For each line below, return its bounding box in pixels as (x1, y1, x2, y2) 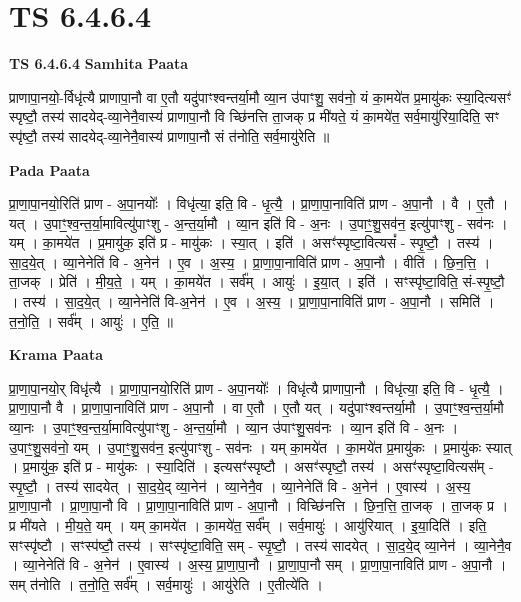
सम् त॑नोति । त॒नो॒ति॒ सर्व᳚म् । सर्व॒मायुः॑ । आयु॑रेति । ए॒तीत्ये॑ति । (9, 573, 323, 594)
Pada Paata (9, 159, 90, 180)
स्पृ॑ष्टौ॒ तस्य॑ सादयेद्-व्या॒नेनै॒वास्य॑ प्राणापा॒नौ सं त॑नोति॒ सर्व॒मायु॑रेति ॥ (9, 125, 330, 146)
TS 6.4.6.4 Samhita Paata (9, 53, 189, 74)
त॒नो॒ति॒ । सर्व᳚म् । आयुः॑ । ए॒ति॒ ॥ (9, 310, 173, 331)
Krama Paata (9, 344, 103, 365)
